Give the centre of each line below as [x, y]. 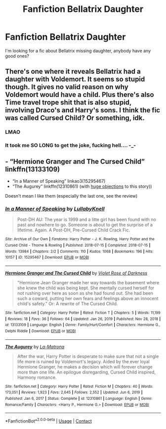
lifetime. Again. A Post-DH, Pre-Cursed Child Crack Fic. [73, 230]
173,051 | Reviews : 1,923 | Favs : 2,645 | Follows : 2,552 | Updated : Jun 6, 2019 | [74, 392]
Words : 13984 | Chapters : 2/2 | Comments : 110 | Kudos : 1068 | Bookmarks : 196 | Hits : [79, 251]
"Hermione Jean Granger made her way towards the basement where [88, 282]
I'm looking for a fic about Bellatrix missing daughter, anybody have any [78, 51]
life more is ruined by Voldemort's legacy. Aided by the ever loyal [83, 361]
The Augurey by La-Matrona [35, 347]
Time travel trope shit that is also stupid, [68, 103]
